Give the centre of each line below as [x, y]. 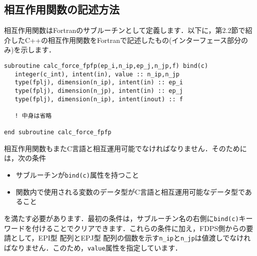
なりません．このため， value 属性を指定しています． [96, 247]
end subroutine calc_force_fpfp [58, 132]
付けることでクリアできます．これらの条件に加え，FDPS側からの [139, 228]
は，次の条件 [25, 158]
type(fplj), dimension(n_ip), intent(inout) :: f [99, 99]
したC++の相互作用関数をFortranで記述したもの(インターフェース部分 [126, 40]
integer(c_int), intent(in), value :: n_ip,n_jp [97, 74]
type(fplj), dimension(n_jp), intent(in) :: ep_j [99, 91]
